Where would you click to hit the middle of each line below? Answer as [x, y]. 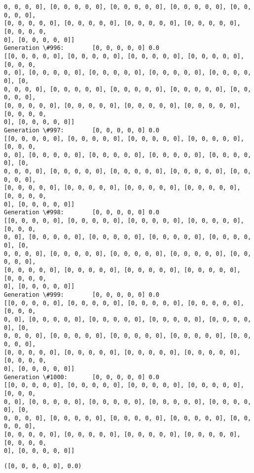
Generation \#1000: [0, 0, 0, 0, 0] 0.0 [82, 377]
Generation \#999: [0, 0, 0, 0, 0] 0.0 [82, 295]
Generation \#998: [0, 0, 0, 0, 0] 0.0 [82, 213]
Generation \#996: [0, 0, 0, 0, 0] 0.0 [82, 48]
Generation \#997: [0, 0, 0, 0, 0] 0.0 [82, 130]
